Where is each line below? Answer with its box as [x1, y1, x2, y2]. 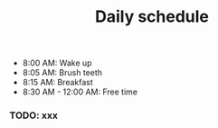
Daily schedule [94, 6, 210, 27]
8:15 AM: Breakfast [22, 77, 93, 88]
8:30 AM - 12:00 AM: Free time [22, 86, 138, 97]
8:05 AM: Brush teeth [22, 67, 102, 78]
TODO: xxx [9, 109, 59, 122]
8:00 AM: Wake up [22, 57, 92, 69]
